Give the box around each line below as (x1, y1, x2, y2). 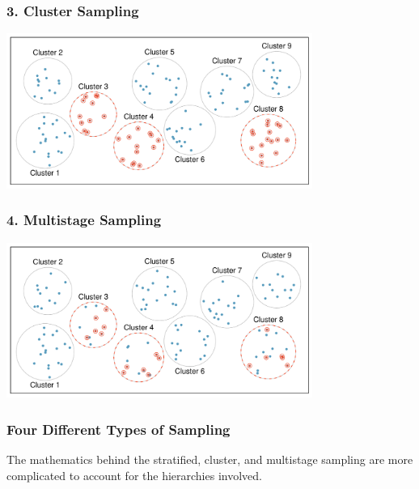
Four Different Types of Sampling (6, 419, 231, 439)
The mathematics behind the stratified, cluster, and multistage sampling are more (6, 451, 413, 467)
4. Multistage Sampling (6, 210, 162, 230)
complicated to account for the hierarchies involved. (6, 466, 262, 483)
